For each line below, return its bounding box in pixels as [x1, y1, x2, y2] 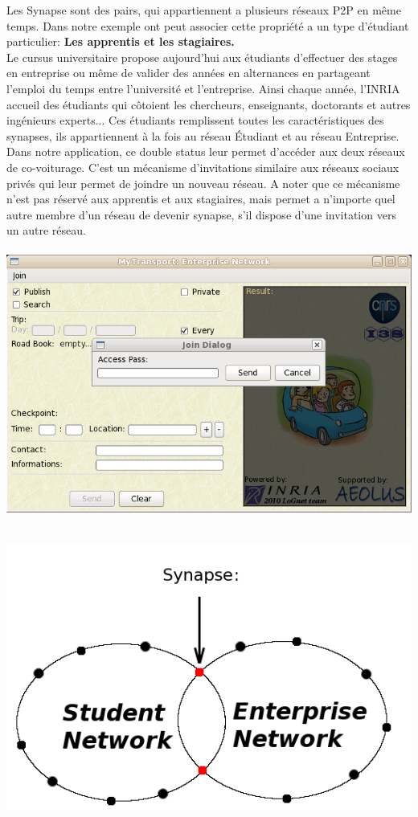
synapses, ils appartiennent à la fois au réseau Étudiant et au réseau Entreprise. [6, 127, 400, 144]
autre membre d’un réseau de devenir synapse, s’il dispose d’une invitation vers [6, 206, 396, 223]
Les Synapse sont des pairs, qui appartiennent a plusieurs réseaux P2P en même [6, 2, 401, 18]
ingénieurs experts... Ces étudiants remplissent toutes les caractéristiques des [6, 112, 384, 129]
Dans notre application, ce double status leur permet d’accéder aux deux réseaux [6, 143, 405, 160]
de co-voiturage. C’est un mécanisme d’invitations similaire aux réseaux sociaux [6, 158, 400, 175]
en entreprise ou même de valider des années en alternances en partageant [6, 64, 371, 81]
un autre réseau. [6, 222, 86, 239]
